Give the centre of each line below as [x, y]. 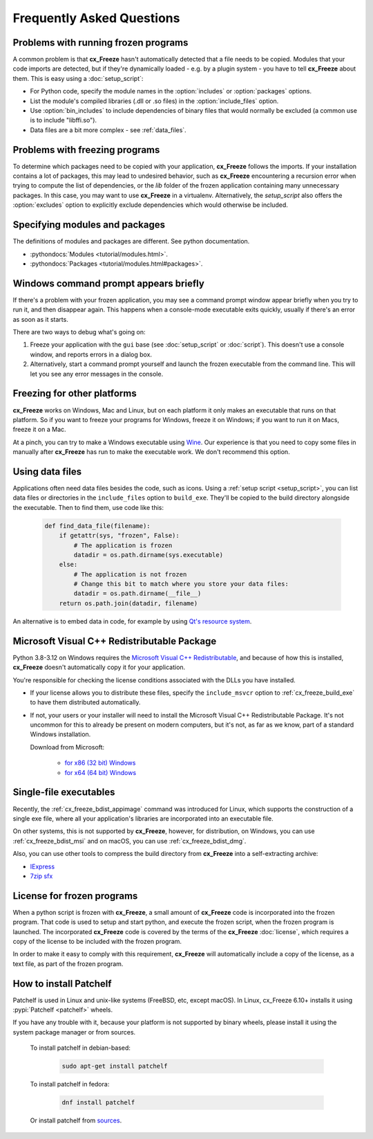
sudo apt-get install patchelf [115, 1066]
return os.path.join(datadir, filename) [128, 603]
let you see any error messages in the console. [97, 374]
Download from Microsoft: [67, 747]
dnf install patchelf [98, 1103]
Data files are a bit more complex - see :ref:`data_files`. [108, 130]
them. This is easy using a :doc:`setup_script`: [78, 78]
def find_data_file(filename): [98, 526]
